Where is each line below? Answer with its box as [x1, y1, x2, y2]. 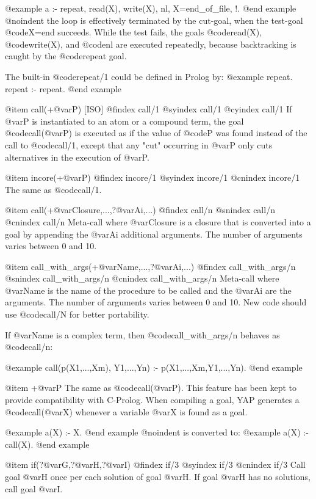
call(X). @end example [5, 437, 90, 450]
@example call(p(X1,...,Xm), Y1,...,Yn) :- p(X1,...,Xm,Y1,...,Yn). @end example [5, 360, 303, 373]
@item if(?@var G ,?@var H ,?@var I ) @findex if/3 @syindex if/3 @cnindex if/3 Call [5, 458, 306, 471]
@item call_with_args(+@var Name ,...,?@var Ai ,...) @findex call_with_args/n [5, 260, 296, 272]
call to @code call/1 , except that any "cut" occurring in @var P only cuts [5, 138, 273, 151]
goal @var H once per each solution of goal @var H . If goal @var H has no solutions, [5, 470, 311, 483]
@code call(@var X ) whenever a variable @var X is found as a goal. [5, 405, 248, 418]
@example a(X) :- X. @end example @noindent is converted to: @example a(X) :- [5, 426, 309, 439]
